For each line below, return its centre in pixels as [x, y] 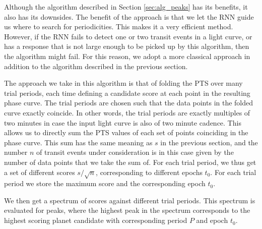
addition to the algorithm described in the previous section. [96, 66]
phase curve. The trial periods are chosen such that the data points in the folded [129, 103]
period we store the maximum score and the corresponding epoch [105, 183]
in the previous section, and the [209, 142]
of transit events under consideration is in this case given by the [135, 152]
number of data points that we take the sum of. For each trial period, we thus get [130, 162]
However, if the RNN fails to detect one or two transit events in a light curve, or [128, 36]
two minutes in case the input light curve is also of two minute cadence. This [123, 122]
